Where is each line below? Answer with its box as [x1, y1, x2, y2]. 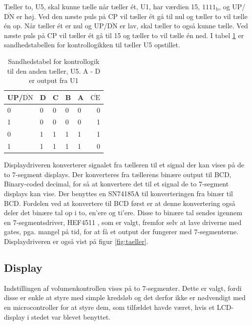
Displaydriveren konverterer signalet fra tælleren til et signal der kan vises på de [4, 160, 245, 170]
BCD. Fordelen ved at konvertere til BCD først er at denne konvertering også [4, 198, 235, 208]
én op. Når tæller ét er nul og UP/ [4, 20, 107, 31]
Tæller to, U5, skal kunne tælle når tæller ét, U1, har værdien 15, [4, 1, 200, 11]
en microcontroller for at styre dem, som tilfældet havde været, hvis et [4, 302, 215, 312]
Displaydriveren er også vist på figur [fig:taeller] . [4, 236, 148, 246]
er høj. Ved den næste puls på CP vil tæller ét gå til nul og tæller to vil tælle [16, 11, 248, 21]
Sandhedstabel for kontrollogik [8, 56, 100, 66]
